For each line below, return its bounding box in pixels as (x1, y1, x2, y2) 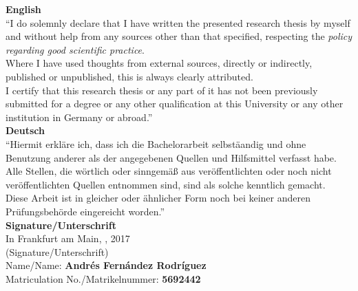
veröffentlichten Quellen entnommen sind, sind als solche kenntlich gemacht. (6, 177, 326, 191)
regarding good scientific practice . (6, 42, 145, 56)
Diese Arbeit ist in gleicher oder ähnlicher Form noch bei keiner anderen (6, 191, 310, 205)
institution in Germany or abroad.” (6, 109, 153, 124)
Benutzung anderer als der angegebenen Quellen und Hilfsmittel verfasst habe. (6, 150, 337, 164)
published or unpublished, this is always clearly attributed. (6, 69, 253, 83)
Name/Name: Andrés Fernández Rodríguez (6, 258, 207, 272)
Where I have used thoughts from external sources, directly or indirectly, (6, 56, 313, 70)
